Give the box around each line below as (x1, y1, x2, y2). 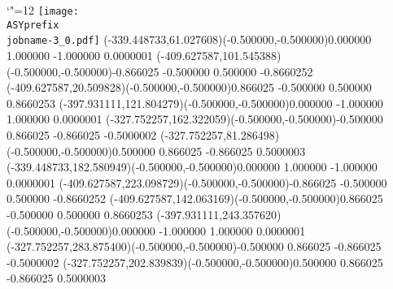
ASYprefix (7, 19, 59, 31)
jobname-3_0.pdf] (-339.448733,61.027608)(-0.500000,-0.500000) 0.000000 (7, 31, 372, 48)
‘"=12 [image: (7, 2, 79, 18)
